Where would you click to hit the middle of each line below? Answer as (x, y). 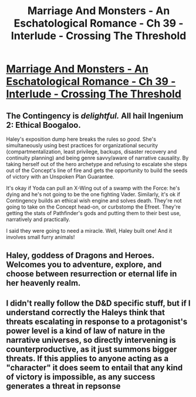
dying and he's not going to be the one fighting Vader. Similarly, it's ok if (93, 194)
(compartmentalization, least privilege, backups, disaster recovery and (92, 152)
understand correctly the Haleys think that (86, 312)
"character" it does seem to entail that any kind (94, 367)
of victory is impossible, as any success (81, 377)
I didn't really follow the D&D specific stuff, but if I (98, 303)
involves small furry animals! (40, 237)
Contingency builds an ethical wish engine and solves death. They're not (94, 201)
